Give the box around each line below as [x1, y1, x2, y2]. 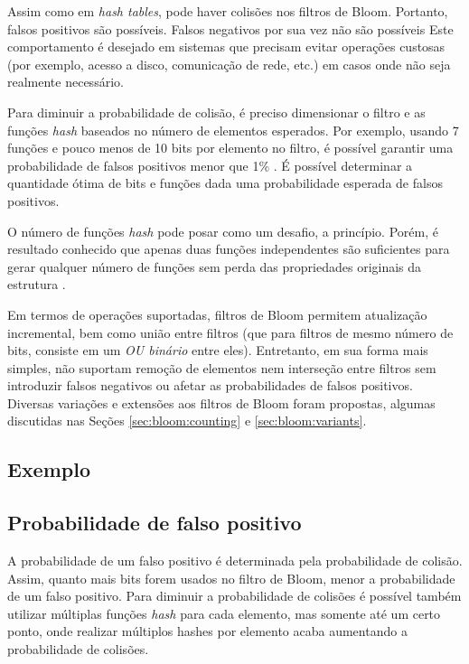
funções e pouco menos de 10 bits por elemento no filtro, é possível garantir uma [7, 138, 454, 157]
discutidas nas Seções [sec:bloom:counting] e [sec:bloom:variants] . [7, 411, 367, 430]
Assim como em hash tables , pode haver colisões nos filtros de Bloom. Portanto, [7, 2, 448, 20]
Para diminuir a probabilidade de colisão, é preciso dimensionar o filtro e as [7, 102, 426, 121]
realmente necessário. [7, 72, 124, 91]
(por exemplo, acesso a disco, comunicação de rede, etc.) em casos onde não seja [7, 54, 451, 73]
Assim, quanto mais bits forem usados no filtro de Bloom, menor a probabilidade [7, 568, 455, 587]
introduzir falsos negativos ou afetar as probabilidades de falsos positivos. [7, 376, 413, 395]
